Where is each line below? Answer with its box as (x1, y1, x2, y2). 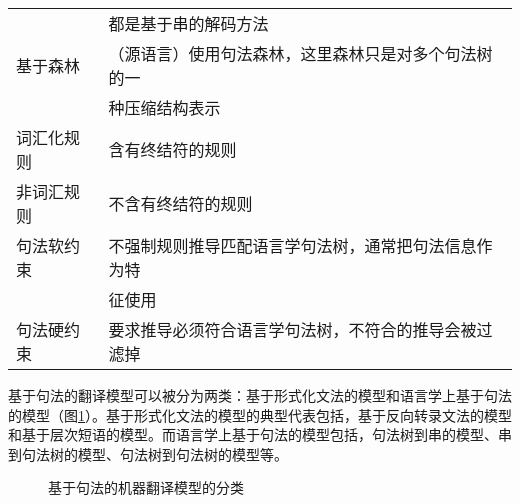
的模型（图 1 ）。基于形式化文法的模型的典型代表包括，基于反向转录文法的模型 (8, 404, 512, 425)
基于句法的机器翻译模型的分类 (48, 477, 244, 498)
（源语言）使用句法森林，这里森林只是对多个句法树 (108, 42, 493, 65)
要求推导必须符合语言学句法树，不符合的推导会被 (108, 318, 477, 341)
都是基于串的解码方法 (108, 12, 269, 35)
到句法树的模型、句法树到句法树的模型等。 (8, 443, 288, 464)
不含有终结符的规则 (108, 192, 253, 215)
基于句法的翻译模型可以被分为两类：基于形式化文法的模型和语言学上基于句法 (8, 385, 512, 405)
